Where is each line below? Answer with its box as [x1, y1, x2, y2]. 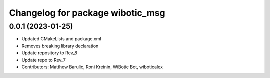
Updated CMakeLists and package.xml [21, 36, 102, 42]
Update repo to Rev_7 [21, 57, 66, 63]
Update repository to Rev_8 [21, 50, 77, 56]
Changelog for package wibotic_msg [9, 7, 165, 18]
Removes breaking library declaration [21, 43, 99, 49]
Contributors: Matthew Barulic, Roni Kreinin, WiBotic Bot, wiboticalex [21, 64, 163, 70]
